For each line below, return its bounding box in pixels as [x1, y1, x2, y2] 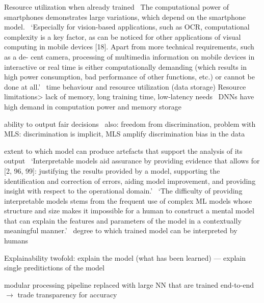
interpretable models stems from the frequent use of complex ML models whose [4, 195, 252, 206]
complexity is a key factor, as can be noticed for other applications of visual [4, 31, 241, 42]
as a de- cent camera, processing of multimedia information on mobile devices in [4, 51, 255, 62]
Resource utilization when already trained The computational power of [4, 2, 229, 12]
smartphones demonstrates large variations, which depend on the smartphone [4, 11, 246, 22]
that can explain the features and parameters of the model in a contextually [4, 215, 242, 226]
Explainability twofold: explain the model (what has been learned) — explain [4, 252, 246, 263]
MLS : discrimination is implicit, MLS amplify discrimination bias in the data [4, 128, 245, 139]
